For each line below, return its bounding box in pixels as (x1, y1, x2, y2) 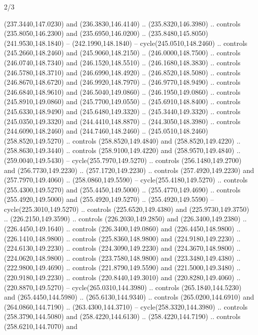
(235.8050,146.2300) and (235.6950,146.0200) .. (4, 28, 146, 38)
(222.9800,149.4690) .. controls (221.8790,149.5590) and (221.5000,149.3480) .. (4, 262, 241, 273)
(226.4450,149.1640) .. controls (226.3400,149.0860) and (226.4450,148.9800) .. (4, 223, 241, 234)
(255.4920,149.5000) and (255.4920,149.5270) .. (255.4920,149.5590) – (4, 194, 214, 204)
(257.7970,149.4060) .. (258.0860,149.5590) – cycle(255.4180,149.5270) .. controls (4, 174, 248, 185)
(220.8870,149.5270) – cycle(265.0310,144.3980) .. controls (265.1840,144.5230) (4, 282, 242, 292)
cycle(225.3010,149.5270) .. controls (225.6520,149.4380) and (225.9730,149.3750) (4, 203, 250, 214)
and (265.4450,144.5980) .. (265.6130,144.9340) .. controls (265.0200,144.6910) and (4, 292, 254, 302)
